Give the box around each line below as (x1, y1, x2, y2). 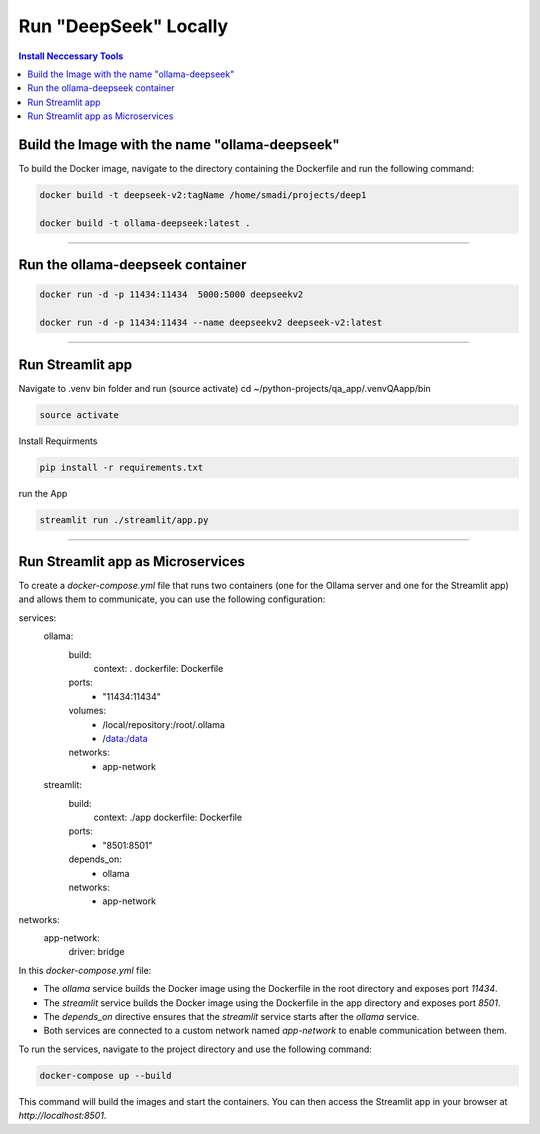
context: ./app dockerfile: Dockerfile (93, 811, 243, 823)
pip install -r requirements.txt (39, 461, 204, 473)
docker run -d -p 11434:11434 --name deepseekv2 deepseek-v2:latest (39, 317, 383, 329)
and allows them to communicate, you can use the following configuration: (18, 593, 326, 605)
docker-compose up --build (39, 1070, 172, 1081)
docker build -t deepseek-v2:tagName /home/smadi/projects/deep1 (39, 190, 367, 200)
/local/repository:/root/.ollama (102, 718, 225, 730)
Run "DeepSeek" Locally (18, 15, 229, 37)
